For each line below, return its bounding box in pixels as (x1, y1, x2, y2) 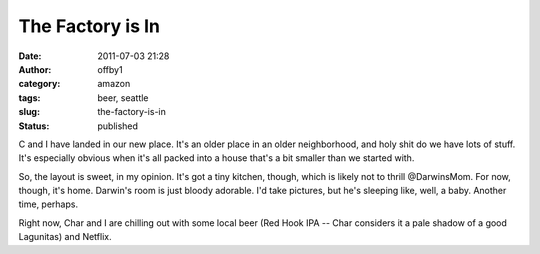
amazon (97, 78, 131, 90)
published (97, 120, 139, 132)
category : (18, 78, 61, 90)
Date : (18, 50, 42, 62)
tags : (18, 91, 41, 104)
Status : (18, 120, 50, 132)
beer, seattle (97, 91, 149, 104)
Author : (18, 63, 52, 75)
